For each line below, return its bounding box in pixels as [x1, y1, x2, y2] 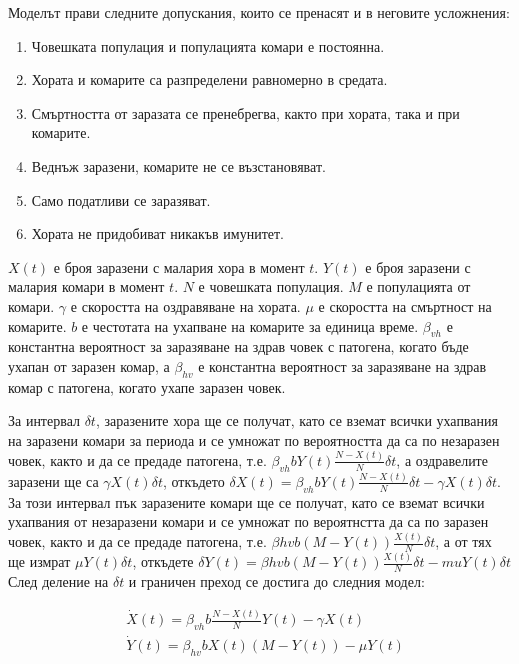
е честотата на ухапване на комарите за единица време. [81, 315, 419, 336]
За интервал [8, 410, 80, 431]
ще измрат [8, 551, 71, 572]
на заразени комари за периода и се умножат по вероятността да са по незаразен [8, 429, 500, 450]
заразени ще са [8, 470, 99, 491]
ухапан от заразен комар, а [8, 355, 170, 376]
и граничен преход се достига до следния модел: [128, 571, 425, 592]
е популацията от [366, 276, 471, 297]
